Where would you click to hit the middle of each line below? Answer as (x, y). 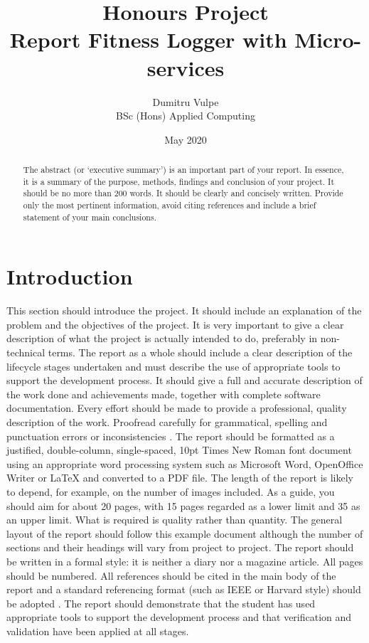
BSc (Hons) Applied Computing (186, 116)
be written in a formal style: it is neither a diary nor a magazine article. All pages (185, 561)
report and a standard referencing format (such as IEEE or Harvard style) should (184, 589)
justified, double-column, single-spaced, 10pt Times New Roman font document (179, 450)
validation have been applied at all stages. (98, 631)
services (186, 67)
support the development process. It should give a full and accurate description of (184, 380)
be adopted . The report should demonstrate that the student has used (161, 603)
